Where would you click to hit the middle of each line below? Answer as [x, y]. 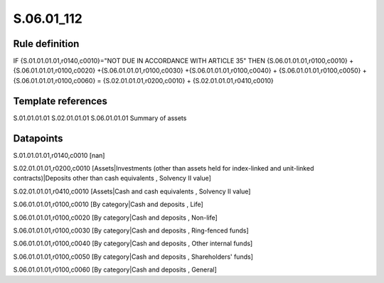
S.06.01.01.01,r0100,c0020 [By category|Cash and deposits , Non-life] [116, 218]
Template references [60, 101]
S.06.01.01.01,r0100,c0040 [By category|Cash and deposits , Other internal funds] [133, 244]
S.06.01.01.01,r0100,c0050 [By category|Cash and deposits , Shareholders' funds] [133, 257]
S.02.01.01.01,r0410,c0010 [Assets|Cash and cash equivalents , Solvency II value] [132, 191]
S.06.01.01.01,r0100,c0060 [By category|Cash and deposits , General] [115, 269]
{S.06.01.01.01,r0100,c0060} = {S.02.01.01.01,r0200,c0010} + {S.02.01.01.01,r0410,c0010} [143, 80]
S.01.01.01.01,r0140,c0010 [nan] [59, 155]
